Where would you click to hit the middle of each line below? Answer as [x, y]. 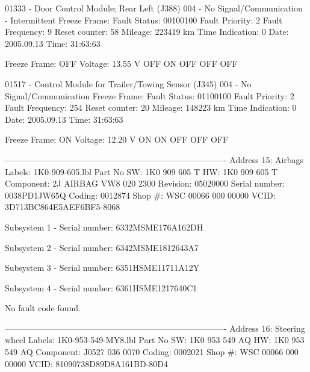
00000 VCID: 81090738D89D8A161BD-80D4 [87, 363]
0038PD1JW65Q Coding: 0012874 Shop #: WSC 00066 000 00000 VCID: [140, 195]
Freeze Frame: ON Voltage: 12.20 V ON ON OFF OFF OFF [117, 139]
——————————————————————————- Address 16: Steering [155, 328]
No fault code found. [43, 308]
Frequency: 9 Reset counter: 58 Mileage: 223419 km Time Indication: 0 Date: [147, 32]
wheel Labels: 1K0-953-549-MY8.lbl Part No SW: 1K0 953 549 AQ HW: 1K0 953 [155, 340]
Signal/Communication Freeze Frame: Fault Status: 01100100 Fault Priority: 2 [150, 95]
